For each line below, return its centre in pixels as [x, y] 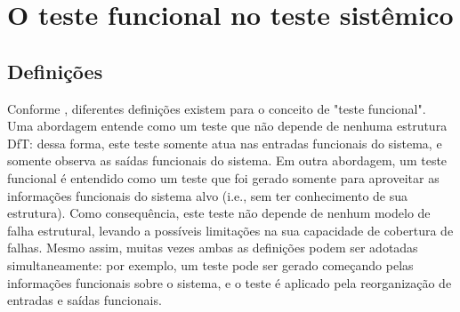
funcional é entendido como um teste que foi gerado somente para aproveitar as [223, 177]
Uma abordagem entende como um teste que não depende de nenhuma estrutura [227, 126]
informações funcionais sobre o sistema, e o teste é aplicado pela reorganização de [230, 282]
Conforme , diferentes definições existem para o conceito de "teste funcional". [217, 108]
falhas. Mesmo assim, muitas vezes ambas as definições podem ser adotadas [213, 248]
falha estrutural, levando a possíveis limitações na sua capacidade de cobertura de [230, 230]
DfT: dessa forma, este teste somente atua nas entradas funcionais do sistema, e [225, 143]
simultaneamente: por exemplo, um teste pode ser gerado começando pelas [210, 264]
